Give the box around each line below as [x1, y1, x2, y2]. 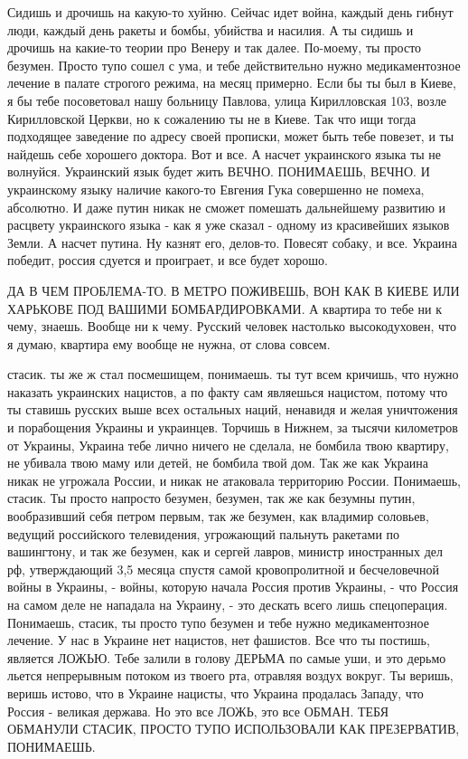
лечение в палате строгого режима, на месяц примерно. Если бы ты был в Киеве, [7, 73, 456, 92]
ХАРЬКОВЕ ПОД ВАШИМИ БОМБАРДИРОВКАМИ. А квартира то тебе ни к [7, 299, 442, 318]
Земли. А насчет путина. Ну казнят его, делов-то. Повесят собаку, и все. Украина [7, 232, 458, 251]
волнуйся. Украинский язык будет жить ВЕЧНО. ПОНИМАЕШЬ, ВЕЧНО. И [7, 162, 430, 181]
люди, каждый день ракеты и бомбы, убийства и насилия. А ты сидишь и [7, 20, 414, 39]
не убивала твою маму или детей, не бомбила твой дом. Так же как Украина [7, 453, 429, 472]
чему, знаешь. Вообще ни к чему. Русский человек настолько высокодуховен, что [7, 317, 456, 336]
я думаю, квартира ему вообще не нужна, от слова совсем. [7, 334, 331, 353]
